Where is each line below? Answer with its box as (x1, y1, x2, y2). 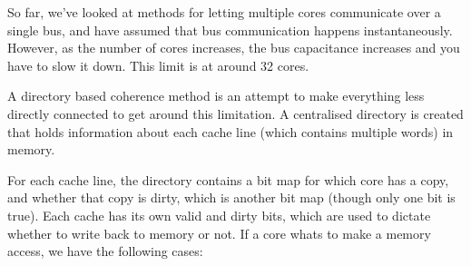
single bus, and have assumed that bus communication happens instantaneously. (7, 20, 453, 39)
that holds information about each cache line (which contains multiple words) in (7, 122, 454, 141)
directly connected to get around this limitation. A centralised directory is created (7, 103, 464, 123)
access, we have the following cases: (7, 241, 203, 261)
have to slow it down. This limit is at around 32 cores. (7, 55, 309, 74)
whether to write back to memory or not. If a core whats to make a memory (7, 223, 431, 242)
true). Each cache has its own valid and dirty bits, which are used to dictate (7, 205, 431, 224)
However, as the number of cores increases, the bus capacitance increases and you (7, 38, 460, 57)
